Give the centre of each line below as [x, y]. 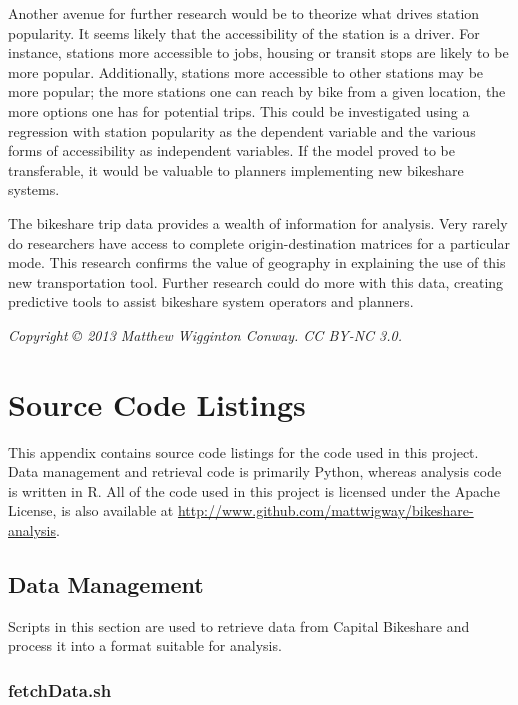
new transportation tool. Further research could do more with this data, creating [256, 281]
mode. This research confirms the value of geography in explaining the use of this [257, 262]
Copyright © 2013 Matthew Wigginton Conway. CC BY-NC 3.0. [205, 334]
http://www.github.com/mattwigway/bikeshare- [325, 510]
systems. [34, 189]
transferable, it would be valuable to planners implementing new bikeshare [236, 169]
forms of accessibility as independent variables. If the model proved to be [231, 150]
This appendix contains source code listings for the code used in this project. [243, 451]
